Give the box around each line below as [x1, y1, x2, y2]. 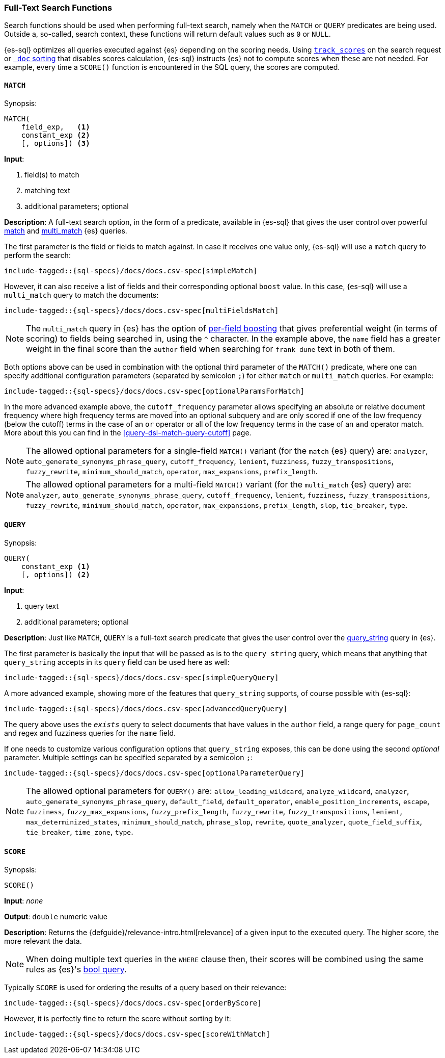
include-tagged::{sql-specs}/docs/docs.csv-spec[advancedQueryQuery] [4, 704, 288, 713]
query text [24, 601, 59, 610]
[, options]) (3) [21, 139, 90, 147]
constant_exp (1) [21, 562, 90, 571]
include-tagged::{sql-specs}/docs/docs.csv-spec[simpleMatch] [4, 266, 258, 275]
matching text [24, 186, 70, 195]
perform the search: [4, 250, 71, 260]
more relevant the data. [4, 937, 82, 946]
